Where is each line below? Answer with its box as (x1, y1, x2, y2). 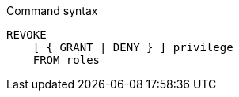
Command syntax (6, 4, 98, 17)
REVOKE (6, 28, 47, 41)
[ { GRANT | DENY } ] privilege (32, 41, 233, 54)
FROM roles (32, 54, 101, 66)
